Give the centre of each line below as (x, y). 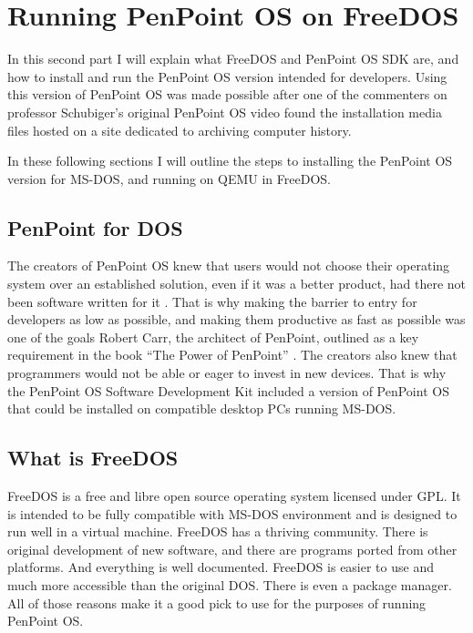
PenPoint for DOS (95, 227)
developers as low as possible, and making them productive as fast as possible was (236, 319)
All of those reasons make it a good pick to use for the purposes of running (217, 602)
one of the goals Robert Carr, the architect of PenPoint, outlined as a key (213, 337)
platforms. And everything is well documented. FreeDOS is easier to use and (221, 567)
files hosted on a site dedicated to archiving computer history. (180, 130)
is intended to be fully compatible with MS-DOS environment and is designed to (232, 513)
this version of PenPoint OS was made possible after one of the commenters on (227, 94)
